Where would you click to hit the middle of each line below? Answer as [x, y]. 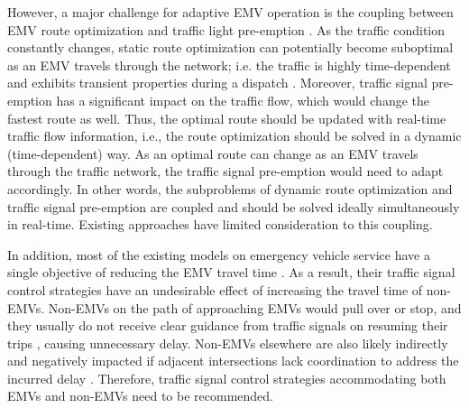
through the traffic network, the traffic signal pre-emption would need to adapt [225, 171]
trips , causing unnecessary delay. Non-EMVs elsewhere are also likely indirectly [228, 343]
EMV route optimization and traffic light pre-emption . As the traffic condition [226, 29]
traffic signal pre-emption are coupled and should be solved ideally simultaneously [234, 206]
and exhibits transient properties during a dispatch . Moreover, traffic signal [217, 83]
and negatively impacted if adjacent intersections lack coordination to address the [233, 361]
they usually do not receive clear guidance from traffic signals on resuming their [228, 325]
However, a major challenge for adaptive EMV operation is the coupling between [230, 12]
